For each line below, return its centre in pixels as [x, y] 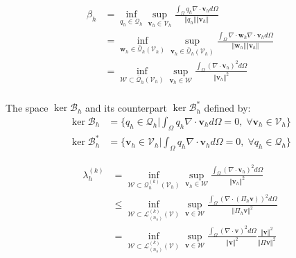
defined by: [227, 107]
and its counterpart [127, 107]
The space [27, 107]
